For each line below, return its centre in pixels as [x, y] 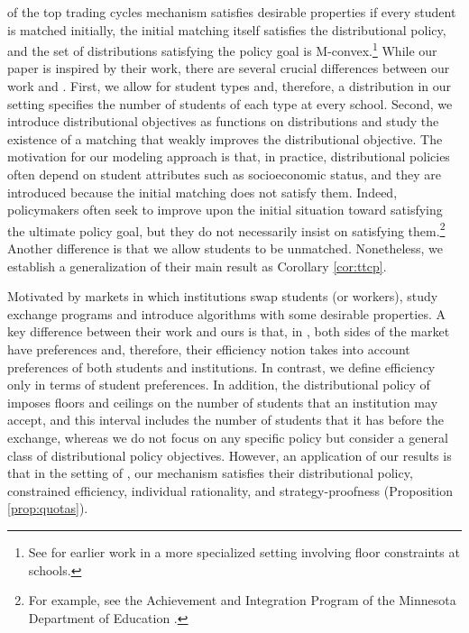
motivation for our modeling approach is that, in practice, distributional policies [229, 156]
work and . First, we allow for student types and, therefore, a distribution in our [229, 86]
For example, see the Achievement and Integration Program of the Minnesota [242, 600]
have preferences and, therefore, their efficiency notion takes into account [209, 349]
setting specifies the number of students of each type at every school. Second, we [230, 103]
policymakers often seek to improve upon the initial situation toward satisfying [225, 210]
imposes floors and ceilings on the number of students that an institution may [223, 402]
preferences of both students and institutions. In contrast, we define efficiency [221, 367]
